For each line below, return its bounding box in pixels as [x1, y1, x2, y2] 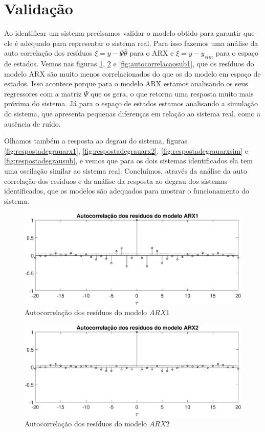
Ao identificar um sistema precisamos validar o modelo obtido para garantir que [4, 28, 255, 38]
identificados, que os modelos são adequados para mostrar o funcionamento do [4, 185, 249, 196]
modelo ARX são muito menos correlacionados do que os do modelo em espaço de [4, 68, 261, 79]
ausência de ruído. [4, 118, 61, 129]
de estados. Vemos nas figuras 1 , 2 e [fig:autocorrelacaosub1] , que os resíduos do [4, 58, 254, 69]
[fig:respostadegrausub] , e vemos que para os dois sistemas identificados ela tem [4, 155, 253, 166]
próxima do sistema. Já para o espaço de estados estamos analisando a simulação [4, 98, 258, 109]
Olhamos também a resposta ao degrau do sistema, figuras [4, 135, 187, 146]
